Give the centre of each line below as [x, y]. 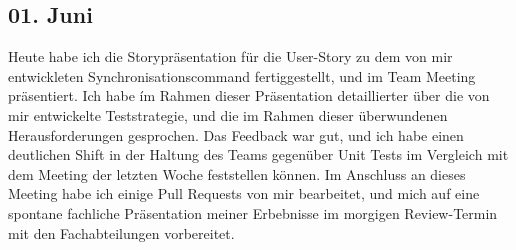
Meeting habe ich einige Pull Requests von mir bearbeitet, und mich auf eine [244, 193]
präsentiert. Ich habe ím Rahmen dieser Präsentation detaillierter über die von [249, 95]
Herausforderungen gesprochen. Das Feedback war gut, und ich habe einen [236, 134]
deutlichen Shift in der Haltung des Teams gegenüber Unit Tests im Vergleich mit [258, 154]
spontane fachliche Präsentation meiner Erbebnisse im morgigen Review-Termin [253, 212]
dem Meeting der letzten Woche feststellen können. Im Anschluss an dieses [237, 173]
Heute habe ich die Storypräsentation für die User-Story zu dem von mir [230, 56]
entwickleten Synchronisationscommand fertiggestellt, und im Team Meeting [242, 75]
